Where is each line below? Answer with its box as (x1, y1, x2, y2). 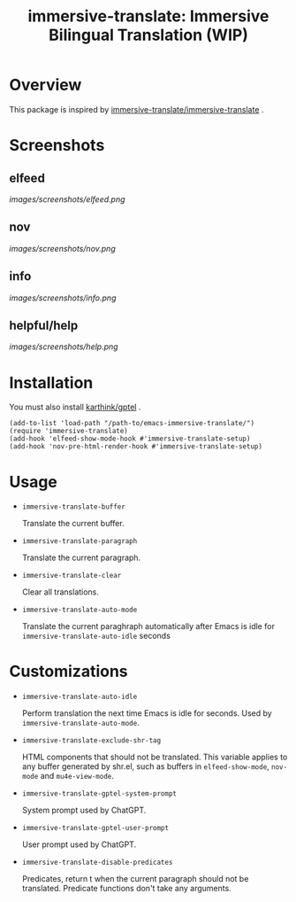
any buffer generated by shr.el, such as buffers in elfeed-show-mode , (21, 761, 269, 772)
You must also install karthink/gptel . (9, 401, 141, 413)
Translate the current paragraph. (21, 552, 141, 564)
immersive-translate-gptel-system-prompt (21, 789, 177, 798)
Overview (9, 75, 82, 95)
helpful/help (9, 317, 79, 333)
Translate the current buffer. (21, 518, 125, 529)
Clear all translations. (21, 587, 100, 597)
